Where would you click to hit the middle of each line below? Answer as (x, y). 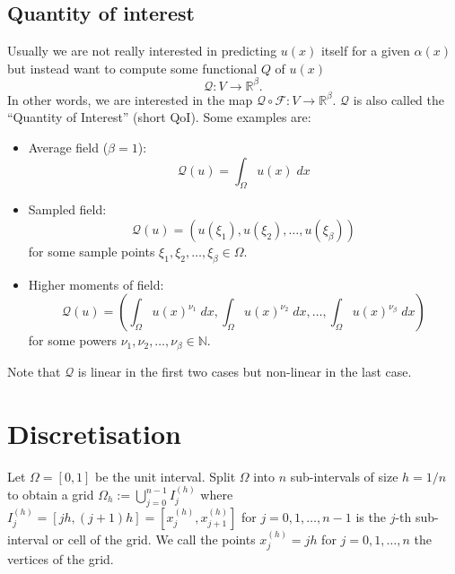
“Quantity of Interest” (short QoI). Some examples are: (159, 117)
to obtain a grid (51, 495)
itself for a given (365, 51)
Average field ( (68, 148)
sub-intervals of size (344, 476)
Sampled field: (67, 209)
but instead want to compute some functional (132, 68)
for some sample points (92, 252)
